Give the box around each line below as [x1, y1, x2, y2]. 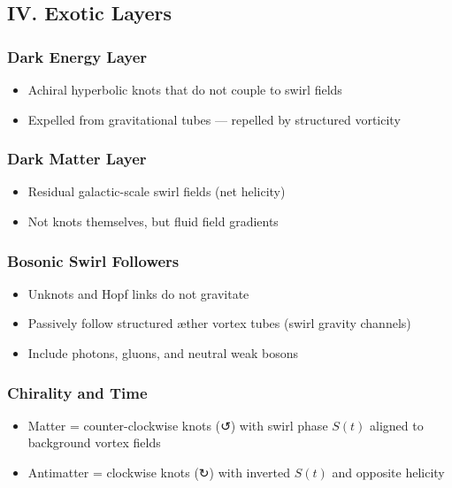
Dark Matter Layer [7, 148, 147, 170]
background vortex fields [27, 433, 161, 452]
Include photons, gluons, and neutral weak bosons [27, 344, 299, 362]
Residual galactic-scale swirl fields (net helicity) [27, 182, 286, 201]
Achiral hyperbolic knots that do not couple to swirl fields [27, 80, 342, 98]
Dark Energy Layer [7, 45, 148, 67]
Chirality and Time [7, 381, 148, 403]
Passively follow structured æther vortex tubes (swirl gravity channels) [27, 314, 411, 332]
